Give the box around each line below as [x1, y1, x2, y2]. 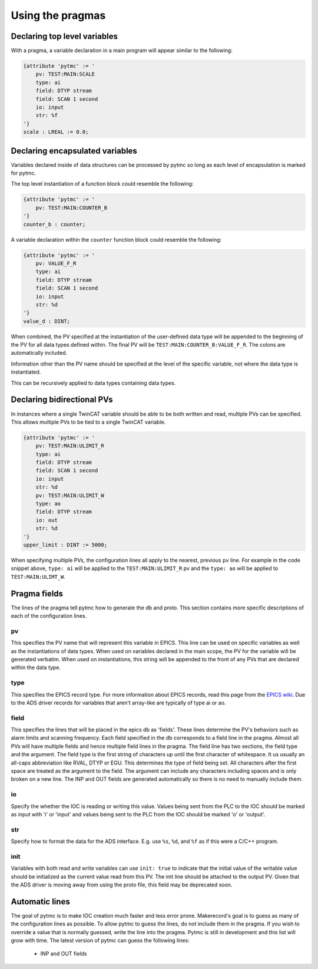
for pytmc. [11, 170, 37, 177]
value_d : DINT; [23, 318, 71, 324]
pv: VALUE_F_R [35, 260, 77, 266]
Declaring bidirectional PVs [11, 395, 113, 405]
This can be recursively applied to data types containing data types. [11, 379, 176, 386]
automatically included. [11, 350, 68, 357]
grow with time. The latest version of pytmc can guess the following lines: [11, 937, 190, 944]
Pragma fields [11, 588, 64, 598]
